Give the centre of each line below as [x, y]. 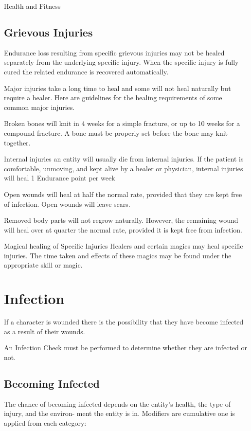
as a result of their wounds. [45, 331]
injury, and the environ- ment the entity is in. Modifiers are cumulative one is [119, 413]
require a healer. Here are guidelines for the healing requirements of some [113, 98]
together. [17, 142]
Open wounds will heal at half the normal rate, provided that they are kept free [123, 194]
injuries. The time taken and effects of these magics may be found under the [118, 255]
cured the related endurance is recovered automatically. [86, 71]
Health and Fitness [32, 6]
